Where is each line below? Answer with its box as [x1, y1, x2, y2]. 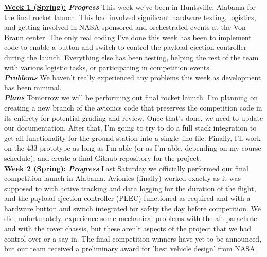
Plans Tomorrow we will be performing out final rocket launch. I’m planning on [4, 92, 258, 103]
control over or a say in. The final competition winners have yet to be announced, [4, 233, 262, 244]
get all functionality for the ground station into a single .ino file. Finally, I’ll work [4, 132, 261, 143]
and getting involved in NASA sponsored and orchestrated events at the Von [4, 22, 246, 32]
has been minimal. [4, 82, 62, 93]
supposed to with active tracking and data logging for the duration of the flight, [4, 182, 256, 193]
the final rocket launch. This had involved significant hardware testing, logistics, [4, 11, 256, 22]
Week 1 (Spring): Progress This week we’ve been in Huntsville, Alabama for [4, 2, 256, 12]
